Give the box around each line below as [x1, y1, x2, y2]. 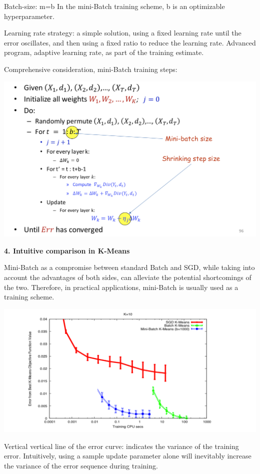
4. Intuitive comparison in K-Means [4, 245, 130, 255]
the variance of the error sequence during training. [4, 460, 158, 471]
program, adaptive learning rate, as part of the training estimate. [4, 47, 204, 57]
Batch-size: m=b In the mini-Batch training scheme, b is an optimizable [4, 1, 225, 11]
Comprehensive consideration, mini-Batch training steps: [4, 63, 177, 74]
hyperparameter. [4, 10, 54, 21]
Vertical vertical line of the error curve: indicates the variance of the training [4, 440, 239, 451]
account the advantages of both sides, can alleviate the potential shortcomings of [4, 271, 251, 282]
